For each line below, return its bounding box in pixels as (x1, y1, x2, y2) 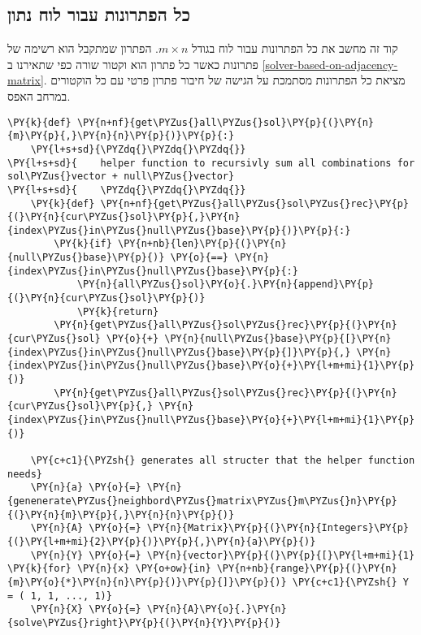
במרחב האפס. (7, 87, 71, 104)
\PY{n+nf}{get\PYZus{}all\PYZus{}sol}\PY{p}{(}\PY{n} (76, 116, 375, 128)
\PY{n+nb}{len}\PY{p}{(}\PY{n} (118, 238, 287, 250)
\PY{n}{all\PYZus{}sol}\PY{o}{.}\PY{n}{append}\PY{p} (76, 279, 375, 291)
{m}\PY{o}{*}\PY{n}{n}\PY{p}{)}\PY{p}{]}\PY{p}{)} (7, 576, 287, 588)
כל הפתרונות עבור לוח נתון (7, 2, 190, 27)
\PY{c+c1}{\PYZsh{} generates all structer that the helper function (30, 454, 415, 466)
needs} (7, 468, 42, 480)
